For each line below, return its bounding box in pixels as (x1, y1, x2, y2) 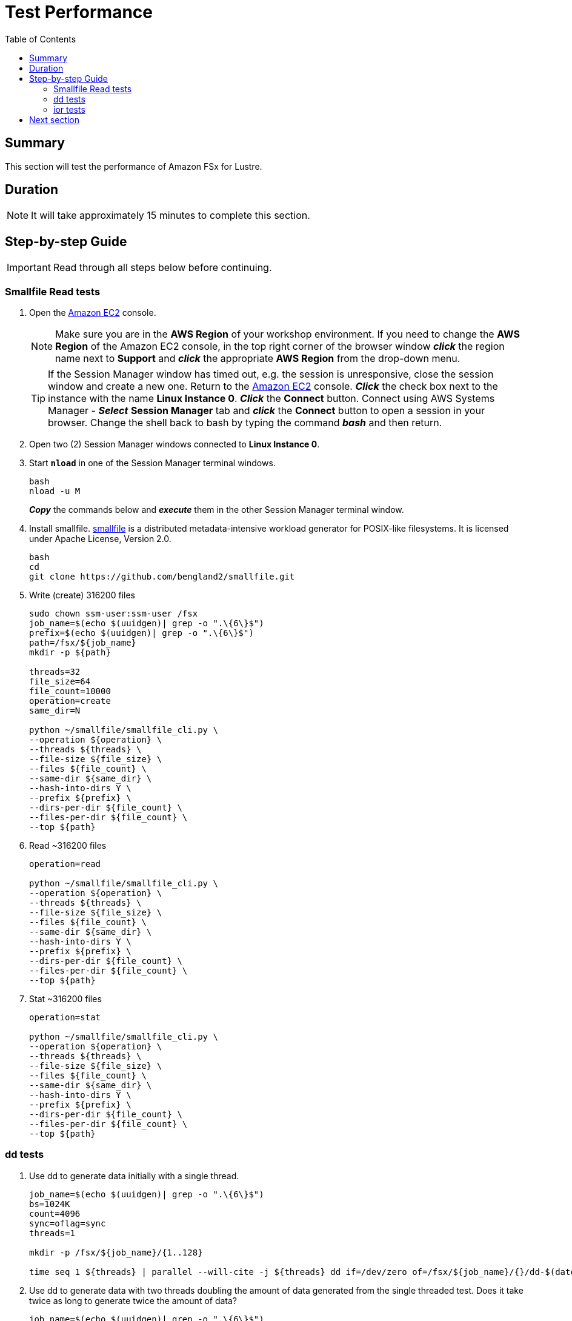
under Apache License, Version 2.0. (29, 533, 171, 544)
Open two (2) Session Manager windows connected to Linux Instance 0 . (29, 439, 320, 450)
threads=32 (29, 667, 81, 677)
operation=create (29, 696, 111, 706)
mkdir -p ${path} (29, 647, 111, 658)
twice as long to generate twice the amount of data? (29, 1295, 238, 1306)
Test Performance (5, 2, 153, 22)
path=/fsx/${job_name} (29, 638, 137, 648)
